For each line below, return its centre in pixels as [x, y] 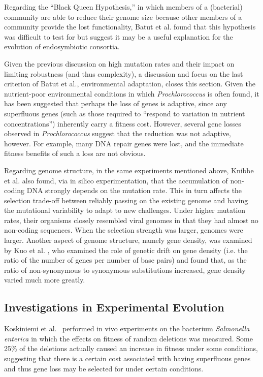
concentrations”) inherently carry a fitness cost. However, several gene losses [123, 123]
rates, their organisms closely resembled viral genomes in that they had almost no [131, 220]
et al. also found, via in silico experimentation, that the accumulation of [116, 180]
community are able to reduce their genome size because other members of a [123, 17]
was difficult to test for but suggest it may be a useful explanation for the [119, 36]
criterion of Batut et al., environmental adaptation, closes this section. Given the [130, 84]
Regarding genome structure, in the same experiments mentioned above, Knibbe [129, 170]
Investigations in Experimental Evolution [114, 307]
